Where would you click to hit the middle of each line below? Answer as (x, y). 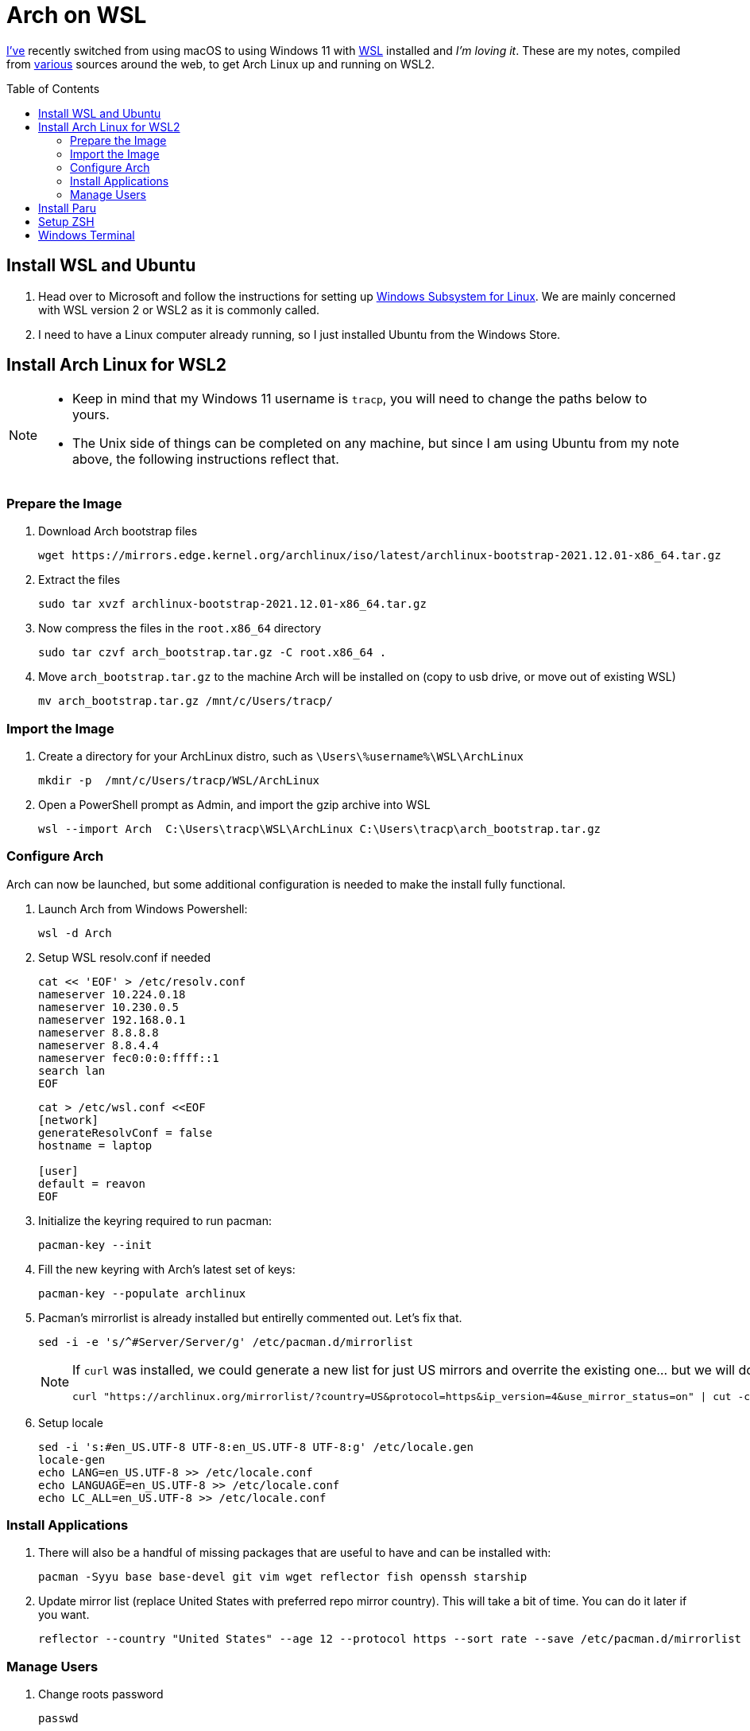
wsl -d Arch (75, 933)
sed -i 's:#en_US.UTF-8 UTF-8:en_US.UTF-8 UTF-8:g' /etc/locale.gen (256, 1447)
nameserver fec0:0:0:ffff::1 (129, 1058)
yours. (91, 415)
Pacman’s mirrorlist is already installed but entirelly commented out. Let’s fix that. (250, 1317)
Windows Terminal (87, 235)
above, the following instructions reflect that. (206, 459)
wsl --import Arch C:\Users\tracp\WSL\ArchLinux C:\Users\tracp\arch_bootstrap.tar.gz (320, 829)
